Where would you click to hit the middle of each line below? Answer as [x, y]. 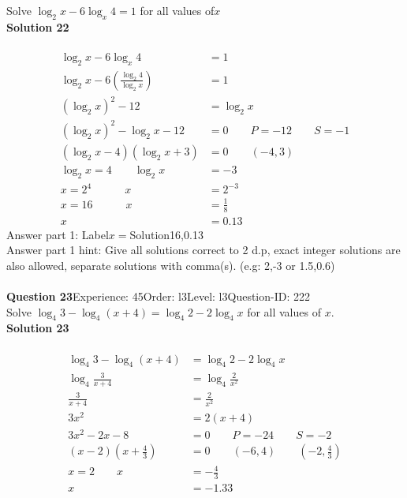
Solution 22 [38, 26]
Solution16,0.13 [166, 234]
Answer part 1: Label [58, 234]
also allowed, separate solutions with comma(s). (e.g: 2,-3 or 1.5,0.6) [171, 265]
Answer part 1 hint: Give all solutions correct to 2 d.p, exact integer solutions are [203, 250]
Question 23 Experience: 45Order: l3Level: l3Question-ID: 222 [158, 296]
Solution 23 [38, 328]
